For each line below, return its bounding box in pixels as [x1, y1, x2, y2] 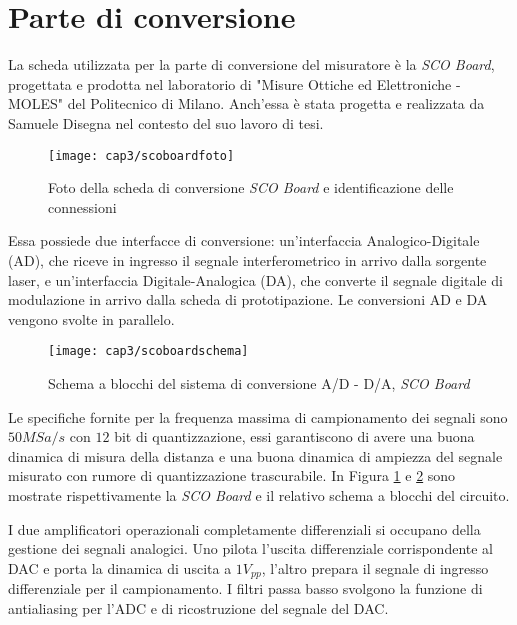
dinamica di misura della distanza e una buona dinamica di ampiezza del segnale [8, 445, 503, 466]
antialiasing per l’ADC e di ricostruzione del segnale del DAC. [8, 597, 389, 618]
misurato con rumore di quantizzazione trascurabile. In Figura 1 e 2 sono [8, 465, 456, 486]
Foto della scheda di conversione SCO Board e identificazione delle [48, 177, 454, 198]
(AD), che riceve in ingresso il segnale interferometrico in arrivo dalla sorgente [8, 249, 487, 270]
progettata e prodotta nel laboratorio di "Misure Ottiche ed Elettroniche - [8, 73, 461, 94]
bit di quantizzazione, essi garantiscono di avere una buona [114, 426, 475, 447]
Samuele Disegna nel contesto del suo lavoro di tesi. [8, 112, 324, 133]
